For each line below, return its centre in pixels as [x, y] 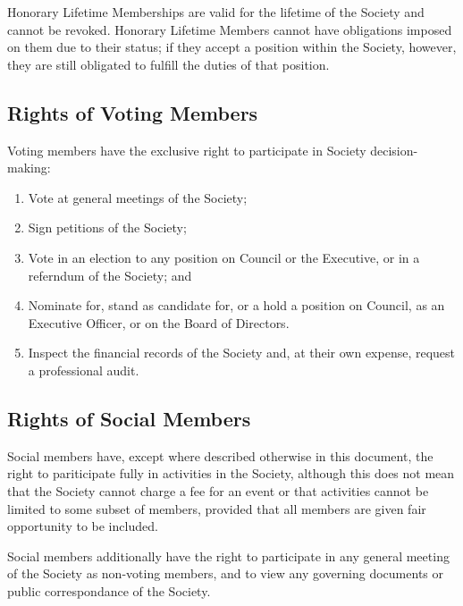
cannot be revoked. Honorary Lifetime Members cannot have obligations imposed [230, 29]
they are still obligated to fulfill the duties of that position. [168, 64]
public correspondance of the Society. [109, 590]
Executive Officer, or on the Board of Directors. [159, 322]
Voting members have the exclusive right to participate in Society [187, 150]
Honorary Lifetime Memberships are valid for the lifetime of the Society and [216, 12]
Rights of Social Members [129, 418]
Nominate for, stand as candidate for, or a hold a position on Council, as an [236, 305]
